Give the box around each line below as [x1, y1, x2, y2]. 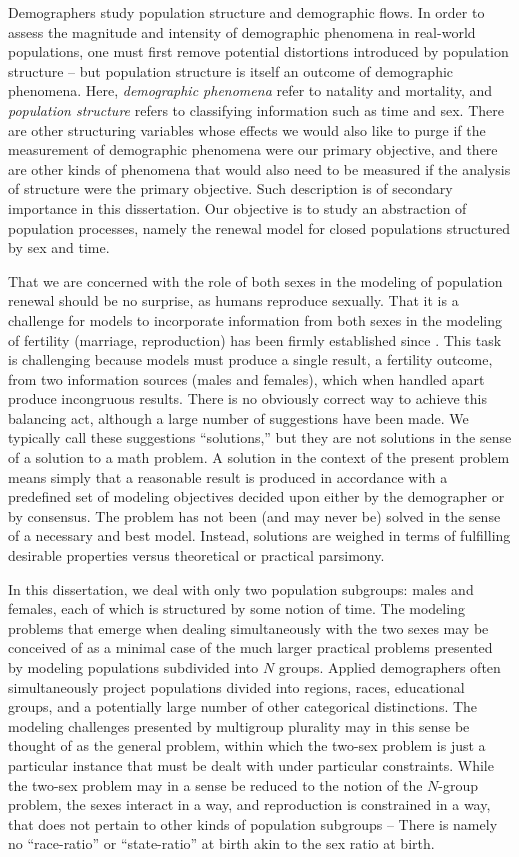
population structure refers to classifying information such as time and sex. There [8, 99, 504, 120]
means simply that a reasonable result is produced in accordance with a [8, 466, 448, 487]
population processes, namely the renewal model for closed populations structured [8, 217, 510, 238]
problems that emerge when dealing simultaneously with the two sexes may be [8, 617, 489, 638]
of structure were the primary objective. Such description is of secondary [8, 178, 453, 199]
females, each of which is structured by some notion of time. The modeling [8, 598, 465, 619]
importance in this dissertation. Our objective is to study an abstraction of [8, 197, 467, 218]
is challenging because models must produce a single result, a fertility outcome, [8, 349, 493, 370]
